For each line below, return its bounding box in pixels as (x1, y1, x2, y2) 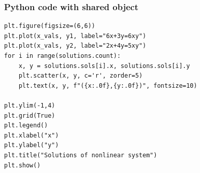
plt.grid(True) (4, 112, 55, 119)
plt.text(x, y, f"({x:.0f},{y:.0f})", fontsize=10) (18, 82, 197, 89)
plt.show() (4, 161, 41, 169)
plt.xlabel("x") (4, 131, 59, 139)
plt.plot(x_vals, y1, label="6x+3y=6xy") (4, 32, 147, 40)
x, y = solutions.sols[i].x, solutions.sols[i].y (18, 62, 190, 70)
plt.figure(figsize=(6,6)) (4, 22, 95, 30)
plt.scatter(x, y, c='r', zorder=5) (18, 72, 143, 80)
